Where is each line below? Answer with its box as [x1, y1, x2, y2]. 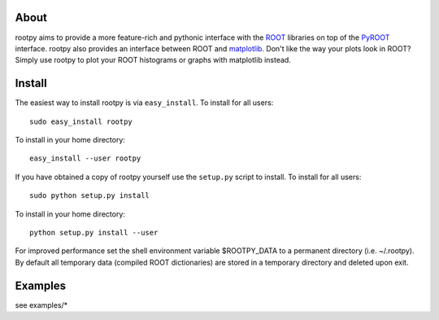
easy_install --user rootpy [29, 154, 141, 163]
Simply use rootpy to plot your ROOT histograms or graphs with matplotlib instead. [15, 55, 292, 65]
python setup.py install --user [29, 228, 159, 237]
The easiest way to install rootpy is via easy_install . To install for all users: [15, 98, 274, 107]
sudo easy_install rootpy [29, 116, 133, 126]
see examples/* [15, 300, 68, 309]
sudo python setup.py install [29, 191, 150, 200]
